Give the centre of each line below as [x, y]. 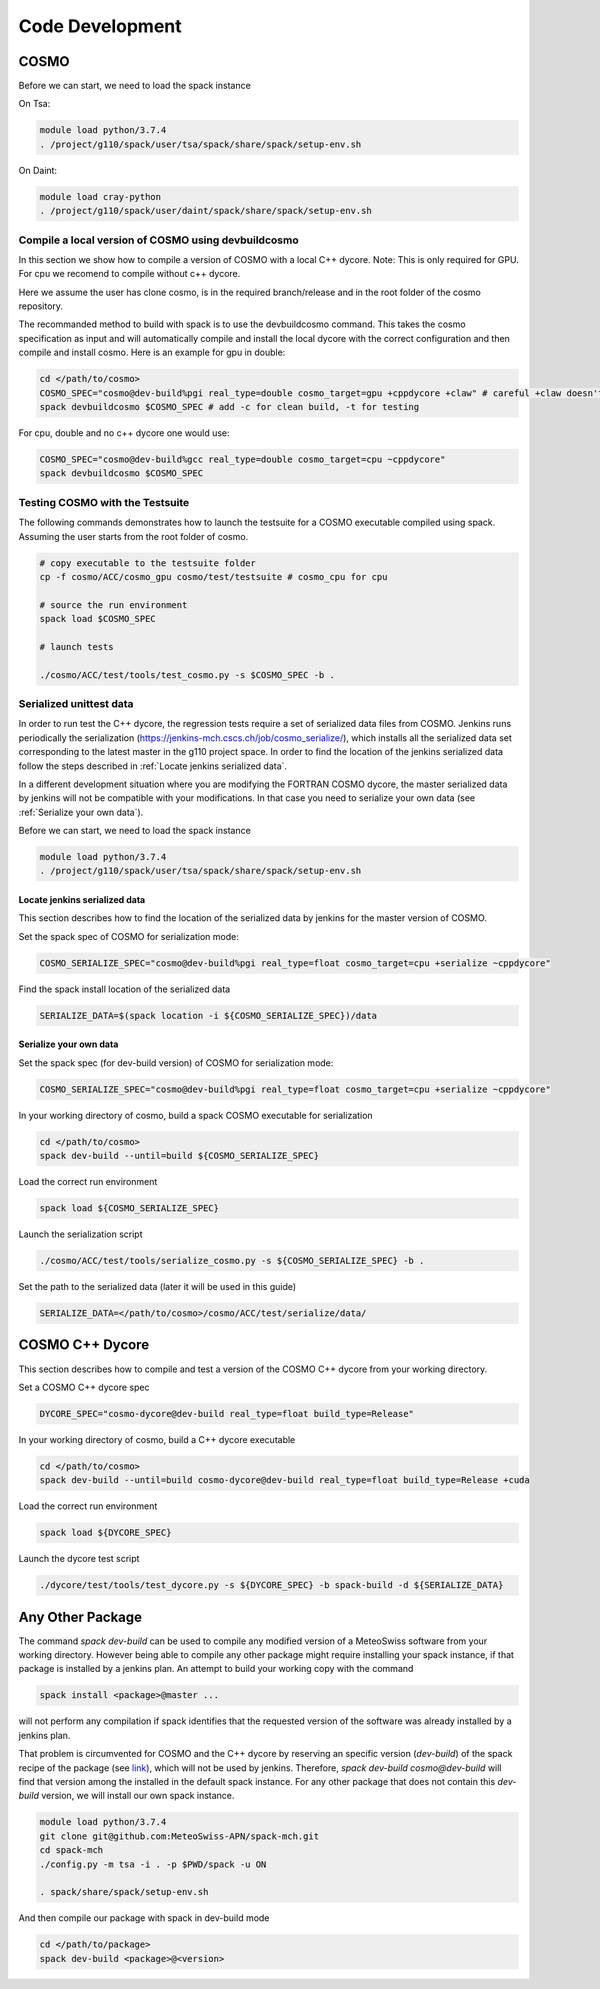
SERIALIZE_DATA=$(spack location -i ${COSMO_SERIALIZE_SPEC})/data [208, 1015]
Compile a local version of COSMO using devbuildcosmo [158, 240]
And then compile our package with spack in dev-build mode [144, 1918]
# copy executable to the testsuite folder [148, 563]
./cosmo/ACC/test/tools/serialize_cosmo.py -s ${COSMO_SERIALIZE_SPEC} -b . [232, 1261]
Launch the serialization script [80, 1234]
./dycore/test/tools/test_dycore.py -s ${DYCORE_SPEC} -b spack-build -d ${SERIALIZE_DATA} [271, 1585]
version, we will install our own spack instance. [138, 1796]
